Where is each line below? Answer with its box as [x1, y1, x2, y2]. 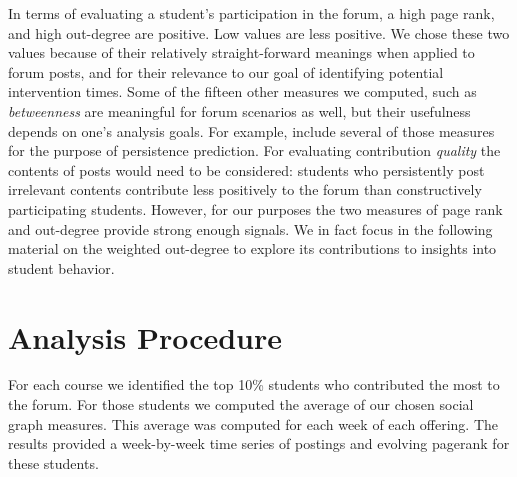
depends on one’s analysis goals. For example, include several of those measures [8, 120, 495, 141]
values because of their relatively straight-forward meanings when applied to [8, 42, 475, 63]
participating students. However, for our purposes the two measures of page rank [8, 198, 503, 219]
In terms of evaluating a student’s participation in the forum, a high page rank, [8, 3, 495, 23]
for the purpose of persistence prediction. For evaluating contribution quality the [8, 140, 501, 161]
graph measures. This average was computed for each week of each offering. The [8, 413, 499, 434]
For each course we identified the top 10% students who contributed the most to [8, 374, 500, 395]
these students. [8, 452, 99, 473]
